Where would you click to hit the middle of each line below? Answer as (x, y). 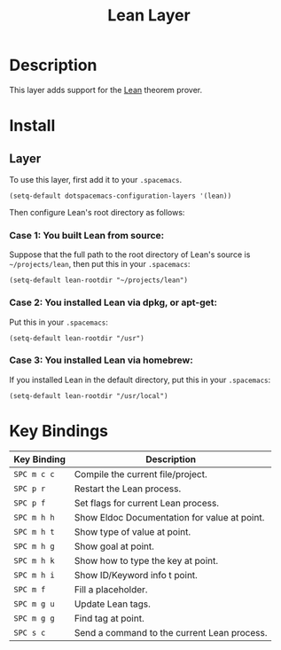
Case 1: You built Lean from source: (87, 235)
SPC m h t (34, 532)
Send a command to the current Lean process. (171, 632)
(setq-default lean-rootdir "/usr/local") (89, 395)
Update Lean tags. (112, 604)
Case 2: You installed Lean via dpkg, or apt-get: (113, 302)
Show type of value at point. (133, 531)
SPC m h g (34, 546)
